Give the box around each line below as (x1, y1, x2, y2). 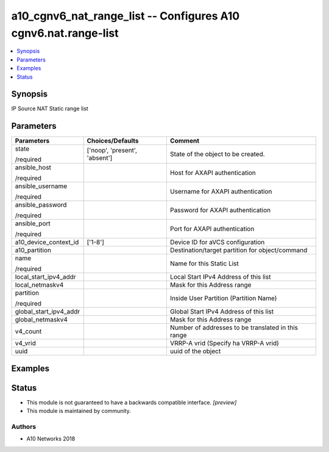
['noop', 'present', (87, 146, 137, 155)
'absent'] (87, 154, 113, 162)
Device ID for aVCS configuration (169, 238, 265, 246)
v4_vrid (15, 339, 36, 348)
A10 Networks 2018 (26, 435, 76, 442)
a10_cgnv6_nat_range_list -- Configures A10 (11, 9, 240, 23)
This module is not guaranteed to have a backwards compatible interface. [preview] (26, 398, 237, 406)
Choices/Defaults (87, 137, 139, 145)
